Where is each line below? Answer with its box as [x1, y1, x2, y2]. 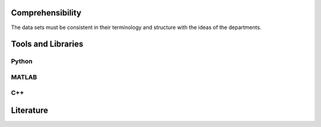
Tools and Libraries [11, 39, 83, 49]
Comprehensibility [11, 8, 81, 18]
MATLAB [11, 73, 37, 81]
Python [11, 57, 33, 65]
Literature [11, 106, 49, 116]
